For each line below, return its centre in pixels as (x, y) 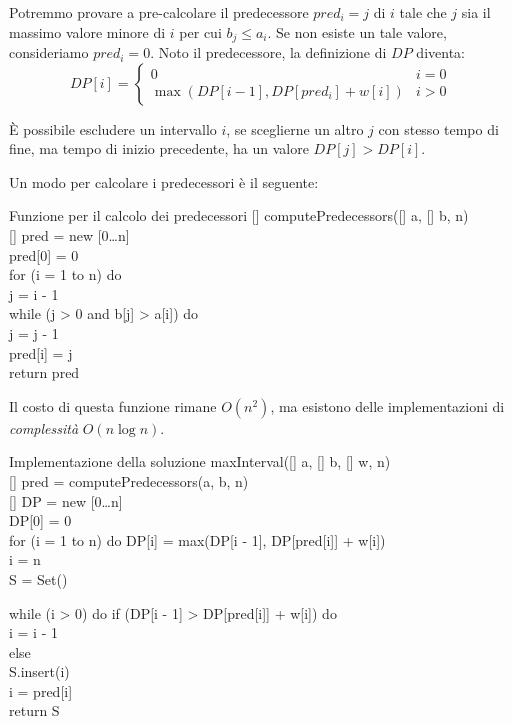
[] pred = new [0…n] (69, 235)
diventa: (440, 52)
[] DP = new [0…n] (66, 500)
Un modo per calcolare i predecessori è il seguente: (164, 181)
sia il (476, 12)
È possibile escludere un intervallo (113, 128)
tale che (423, 12)
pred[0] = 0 (44, 254)
